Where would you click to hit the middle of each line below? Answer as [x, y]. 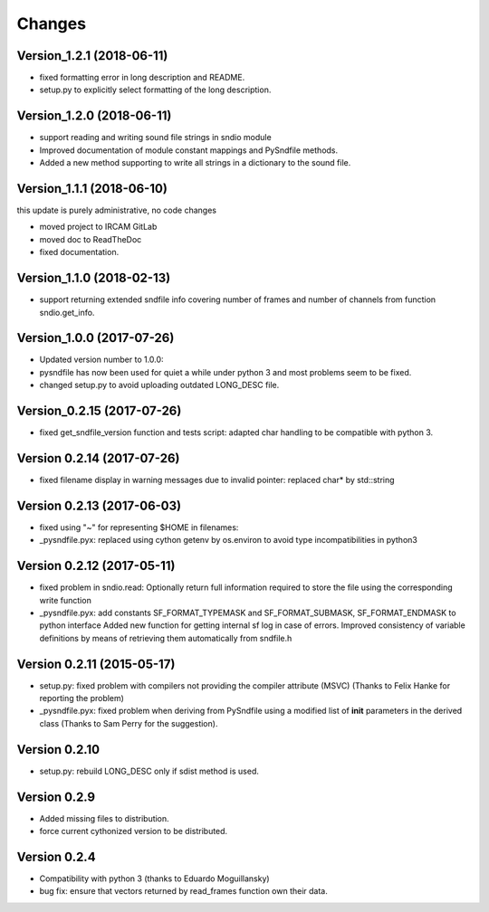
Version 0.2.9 [56, 797]
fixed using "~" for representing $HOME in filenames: [139, 527]
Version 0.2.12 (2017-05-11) [96, 566]
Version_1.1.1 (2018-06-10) [92, 189]
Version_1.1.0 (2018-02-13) [94, 278]
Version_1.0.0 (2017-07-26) [96, 338]
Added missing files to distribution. [104, 818]
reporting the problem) [81, 698]
